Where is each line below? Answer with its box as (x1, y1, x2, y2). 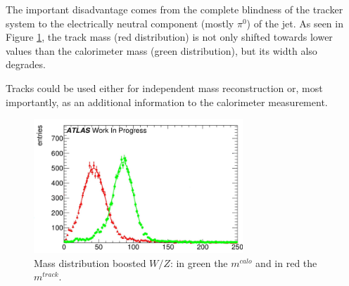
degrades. (6, 57, 46, 72)
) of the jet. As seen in (246, 15, 343, 30)
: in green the (170, 255, 228, 270)
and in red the (255, 255, 317, 270)
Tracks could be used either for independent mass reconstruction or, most (6, 80, 323, 95)
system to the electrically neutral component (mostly (6, 15, 234, 30)
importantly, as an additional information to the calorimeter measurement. (6, 94, 328, 109)
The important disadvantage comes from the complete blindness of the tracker (6, 2, 343, 16)
